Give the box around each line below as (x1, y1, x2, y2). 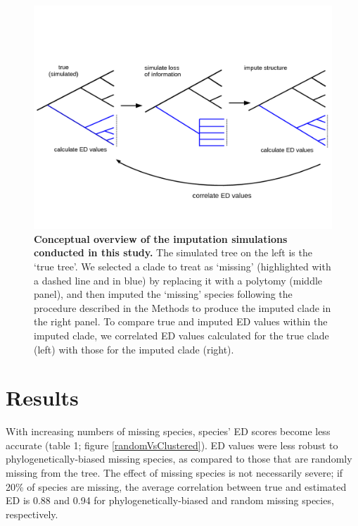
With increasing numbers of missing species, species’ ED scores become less (6, 424, 331, 439)
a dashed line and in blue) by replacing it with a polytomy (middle (34, 273, 323, 287)
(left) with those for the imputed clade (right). (34, 342, 234, 356)
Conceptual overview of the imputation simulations (34, 231, 288, 246)
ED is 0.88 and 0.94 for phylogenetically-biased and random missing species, (6, 493, 334, 508)
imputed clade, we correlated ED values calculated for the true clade (34, 327, 329, 342)
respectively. (6, 506, 58, 521)
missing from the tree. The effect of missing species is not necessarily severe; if (6, 465, 343, 480)
